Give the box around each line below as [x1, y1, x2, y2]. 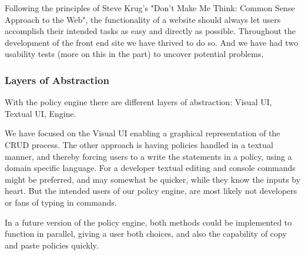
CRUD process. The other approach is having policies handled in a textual [5, 138, 273, 150]
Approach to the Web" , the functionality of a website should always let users [5, 13, 281, 25]
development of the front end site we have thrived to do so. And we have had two [5, 36, 299, 48]
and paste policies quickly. [5, 239, 99, 251]
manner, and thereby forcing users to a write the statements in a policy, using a [5, 150, 292, 162]
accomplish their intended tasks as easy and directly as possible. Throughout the [5, 25, 296, 37]
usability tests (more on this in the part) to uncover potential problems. [5, 48, 264, 60]
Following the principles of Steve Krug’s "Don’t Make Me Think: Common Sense [5, 2, 295, 14]
